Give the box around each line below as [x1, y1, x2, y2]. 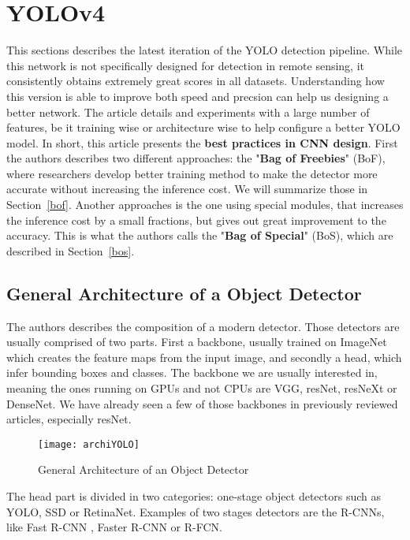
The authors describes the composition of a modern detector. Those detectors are [6, 318, 400, 334]
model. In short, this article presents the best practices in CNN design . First [6, 134, 398, 151]
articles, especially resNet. [6, 411, 132, 427]
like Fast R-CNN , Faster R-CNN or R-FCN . [6, 519, 222, 535]
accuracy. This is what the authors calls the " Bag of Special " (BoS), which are [6, 227, 393, 244]
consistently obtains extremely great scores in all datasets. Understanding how [6, 73, 385, 89]
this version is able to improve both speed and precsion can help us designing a [6, 88, 389, 104]
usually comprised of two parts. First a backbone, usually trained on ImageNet [6, 333, 387, 350]
